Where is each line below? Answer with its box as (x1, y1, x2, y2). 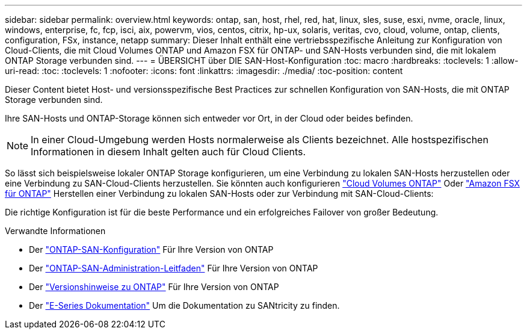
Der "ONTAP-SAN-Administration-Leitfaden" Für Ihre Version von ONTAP (29, 263, 318, 273)
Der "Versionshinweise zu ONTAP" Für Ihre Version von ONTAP (29, 282, 279, 292)
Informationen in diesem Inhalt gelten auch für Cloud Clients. (31, 146, 306, 158)
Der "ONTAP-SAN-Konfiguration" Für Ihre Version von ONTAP (29, 244, 274, 255)
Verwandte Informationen (5, 226, 106, 236)
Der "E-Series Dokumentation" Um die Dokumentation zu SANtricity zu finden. (29, 300, 340, 311)
